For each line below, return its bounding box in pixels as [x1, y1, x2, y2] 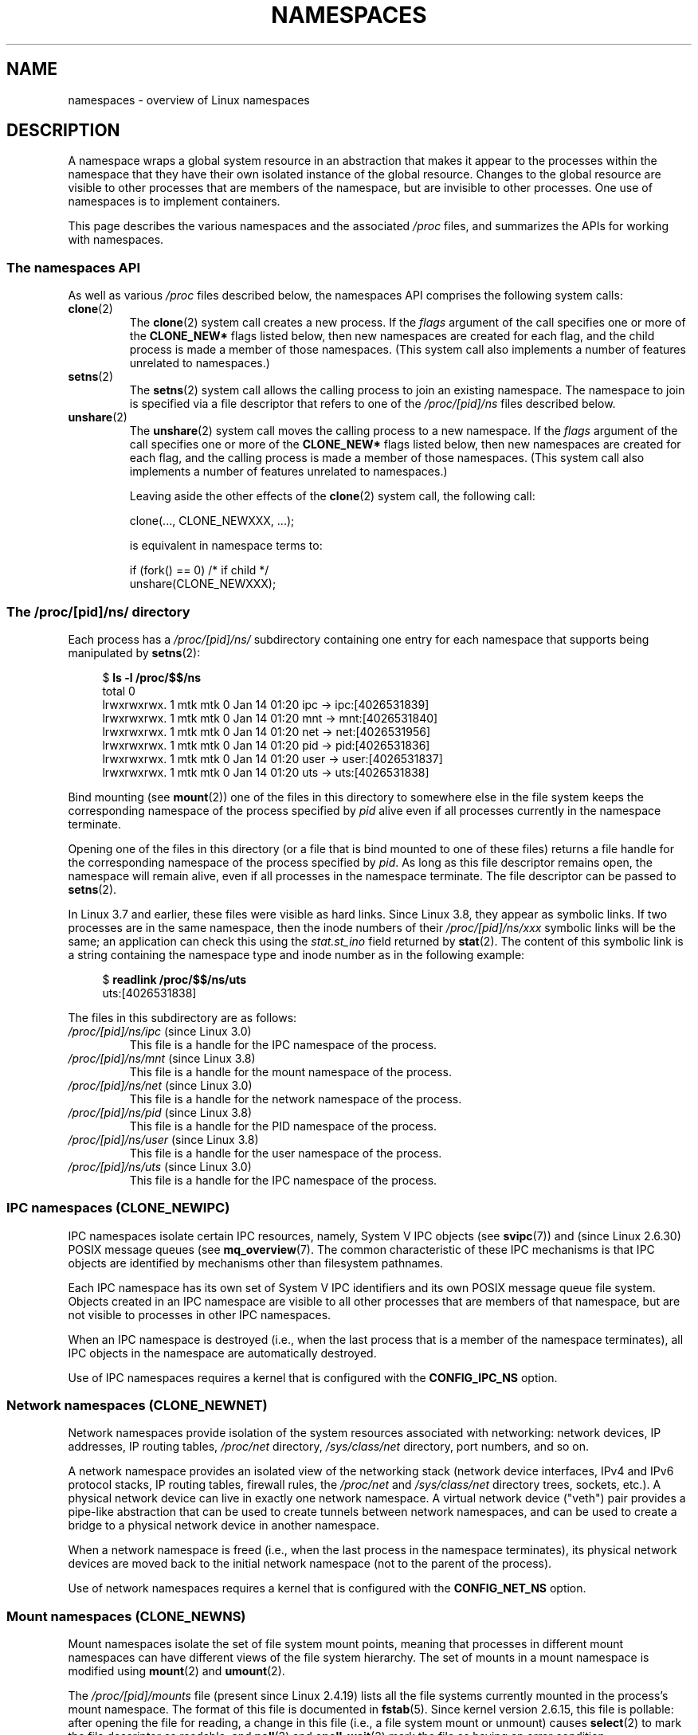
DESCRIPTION [6, 120, 120, 141]
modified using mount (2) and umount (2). [68, 1664, 285, 1678]
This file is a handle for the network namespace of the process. [129, 1091, 462, 1106]
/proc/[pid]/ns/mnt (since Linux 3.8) [68, 1051, 256, 1065]
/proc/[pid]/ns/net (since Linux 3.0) [68, 1078, 253, 1092]
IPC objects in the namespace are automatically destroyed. [68, 1345, 377, 1360]
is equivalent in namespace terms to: [129, 539, 323, 553]
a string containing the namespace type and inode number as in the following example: [68, 947, 525, 961]
